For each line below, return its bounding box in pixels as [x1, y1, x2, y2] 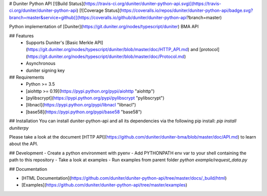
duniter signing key [26, 67, 65, 73]
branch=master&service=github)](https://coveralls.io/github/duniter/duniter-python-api [9, 14, 187, 20]
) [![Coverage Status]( [76, 7, 121, 13]
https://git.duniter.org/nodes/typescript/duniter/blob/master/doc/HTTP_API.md [27, 47, 188, 52]
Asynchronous [26, 60, 56, 66]
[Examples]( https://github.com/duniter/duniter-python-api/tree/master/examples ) [21, 182, 187, 188]
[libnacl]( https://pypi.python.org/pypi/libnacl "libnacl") [26, 102, 136, 108]
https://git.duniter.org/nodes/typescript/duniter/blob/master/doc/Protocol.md [27, 53, 185, 59]
